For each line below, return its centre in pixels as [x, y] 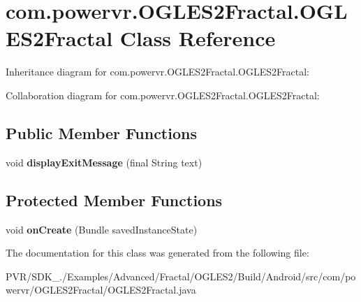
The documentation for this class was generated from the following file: [157, 253]
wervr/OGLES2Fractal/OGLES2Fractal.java [101, 290]
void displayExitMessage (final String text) [104, 162]
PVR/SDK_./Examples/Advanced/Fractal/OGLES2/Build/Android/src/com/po [181, 276]
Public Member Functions [101, 132]
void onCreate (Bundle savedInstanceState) [102, 229]
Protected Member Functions [114, 200]
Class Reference [198, 38]
